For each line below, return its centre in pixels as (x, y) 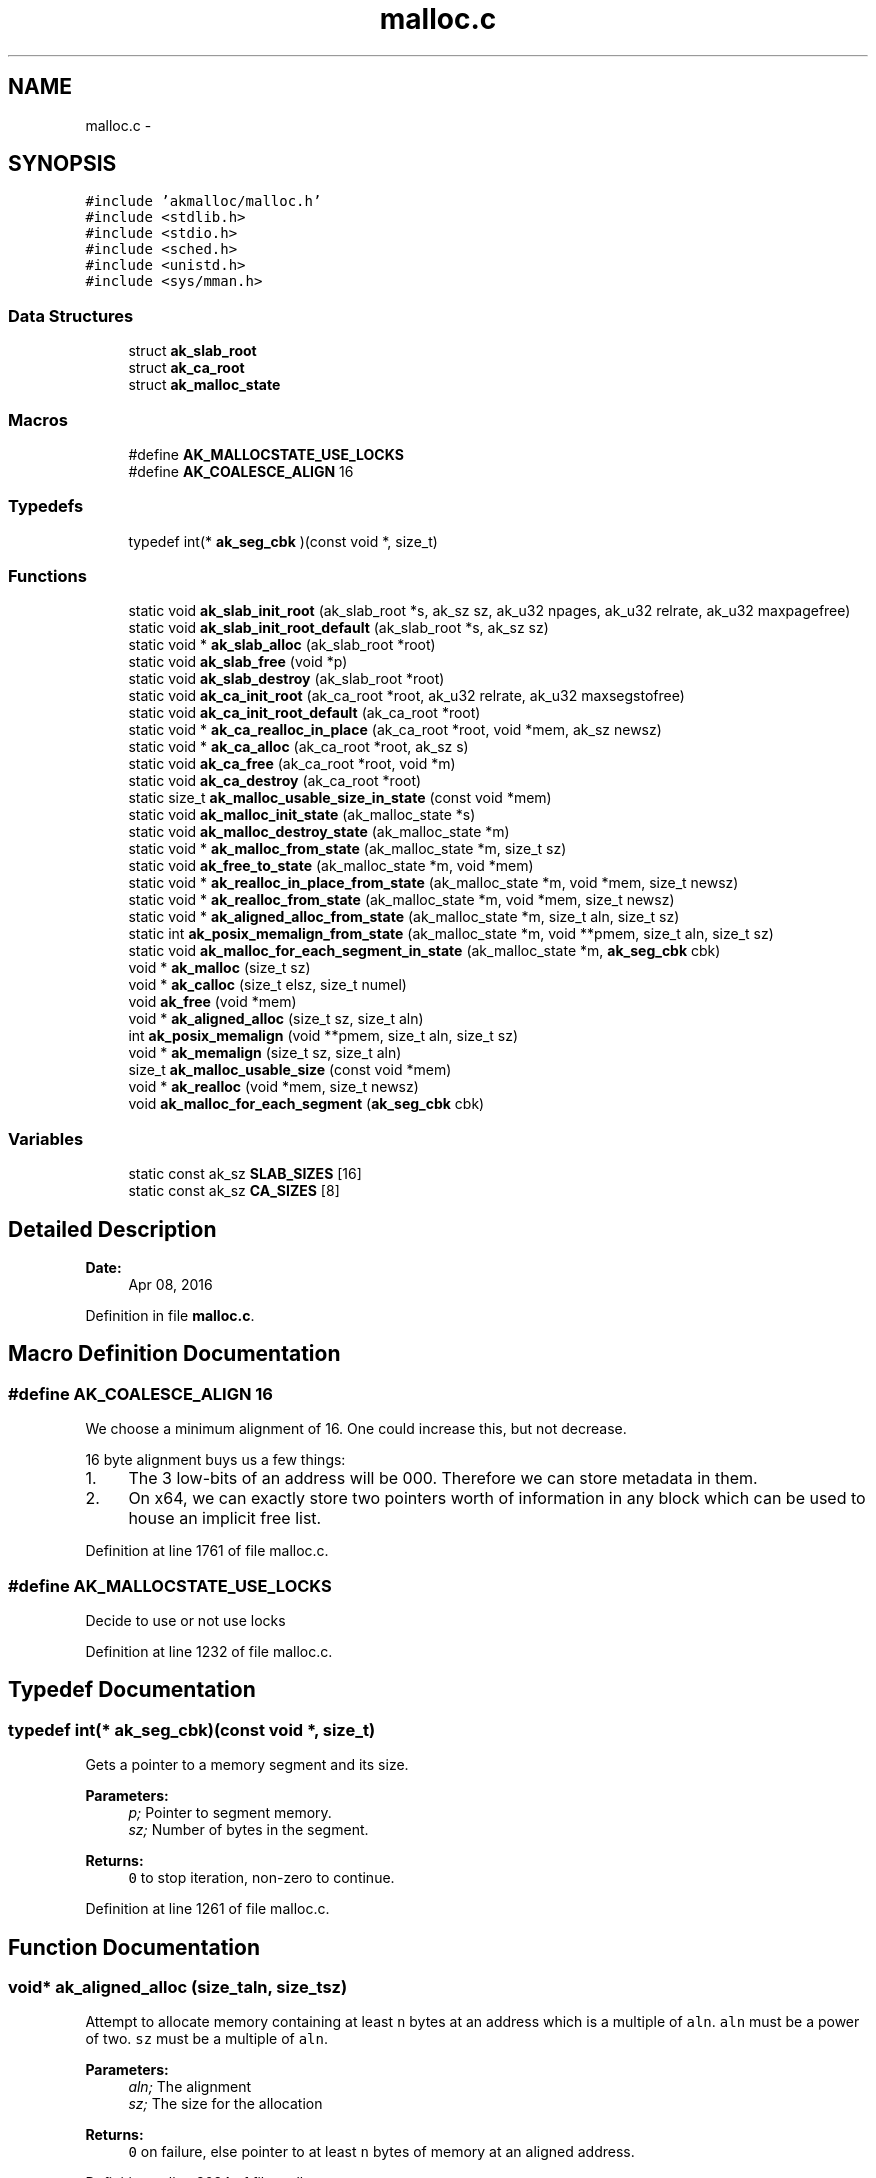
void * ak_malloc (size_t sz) (219, 968)
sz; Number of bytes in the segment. (248, 1830)
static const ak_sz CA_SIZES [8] (234, 1191)
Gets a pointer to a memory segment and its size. (247, 1765)
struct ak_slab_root (192, 351)
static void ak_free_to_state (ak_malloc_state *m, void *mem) (331, 866)
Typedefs (46, 506)
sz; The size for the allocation (225, 2104)
